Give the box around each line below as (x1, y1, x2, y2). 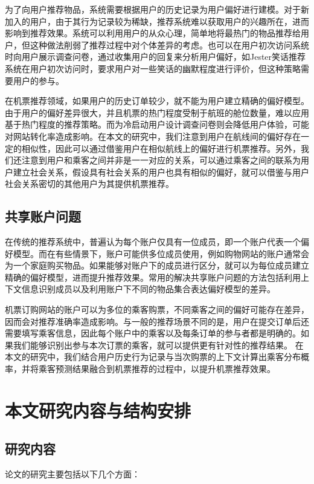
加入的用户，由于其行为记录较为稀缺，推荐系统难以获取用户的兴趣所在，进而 (5, 15, 309, 27)
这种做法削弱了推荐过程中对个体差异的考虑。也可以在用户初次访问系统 (30, 38, 309, 51)
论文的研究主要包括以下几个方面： (5, 468, 140, 480)
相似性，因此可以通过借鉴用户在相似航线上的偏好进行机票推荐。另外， (21, 142, 301, 154)
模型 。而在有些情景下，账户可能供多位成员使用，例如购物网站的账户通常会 (13, 247, 309, 260)
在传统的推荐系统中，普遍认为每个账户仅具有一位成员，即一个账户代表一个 (5, 235, 301, 248)
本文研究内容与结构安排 (5, 397, 191, 422)
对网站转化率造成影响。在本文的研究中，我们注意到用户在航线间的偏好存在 (5, 129, 301, 142)
